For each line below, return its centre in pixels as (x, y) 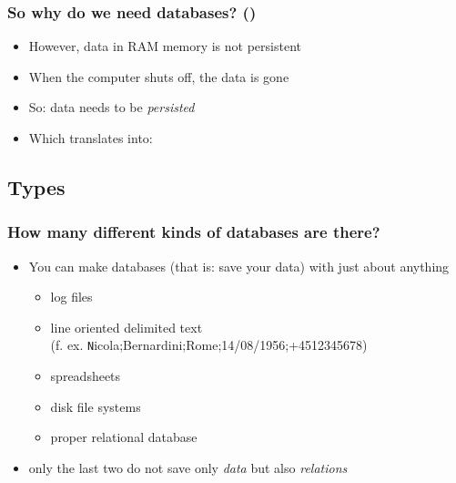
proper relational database (124, 437)
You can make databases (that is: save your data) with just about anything (239, 266)
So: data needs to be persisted (111, 107)
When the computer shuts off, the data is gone (159, 76)
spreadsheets (86, 376)
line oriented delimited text (127, 327)
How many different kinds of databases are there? (194, 232)
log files (71, 297)
